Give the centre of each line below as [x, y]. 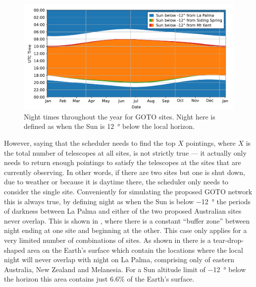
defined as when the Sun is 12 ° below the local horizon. [109, 126]
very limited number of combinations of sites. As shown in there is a [107, 240]
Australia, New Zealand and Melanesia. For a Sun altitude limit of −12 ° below [125, 269]
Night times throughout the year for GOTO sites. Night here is [120, 116]
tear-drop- [229, 240]
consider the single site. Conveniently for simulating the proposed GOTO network [128, 191]
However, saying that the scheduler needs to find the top [90, 143]
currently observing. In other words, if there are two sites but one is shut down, [125, 172]
